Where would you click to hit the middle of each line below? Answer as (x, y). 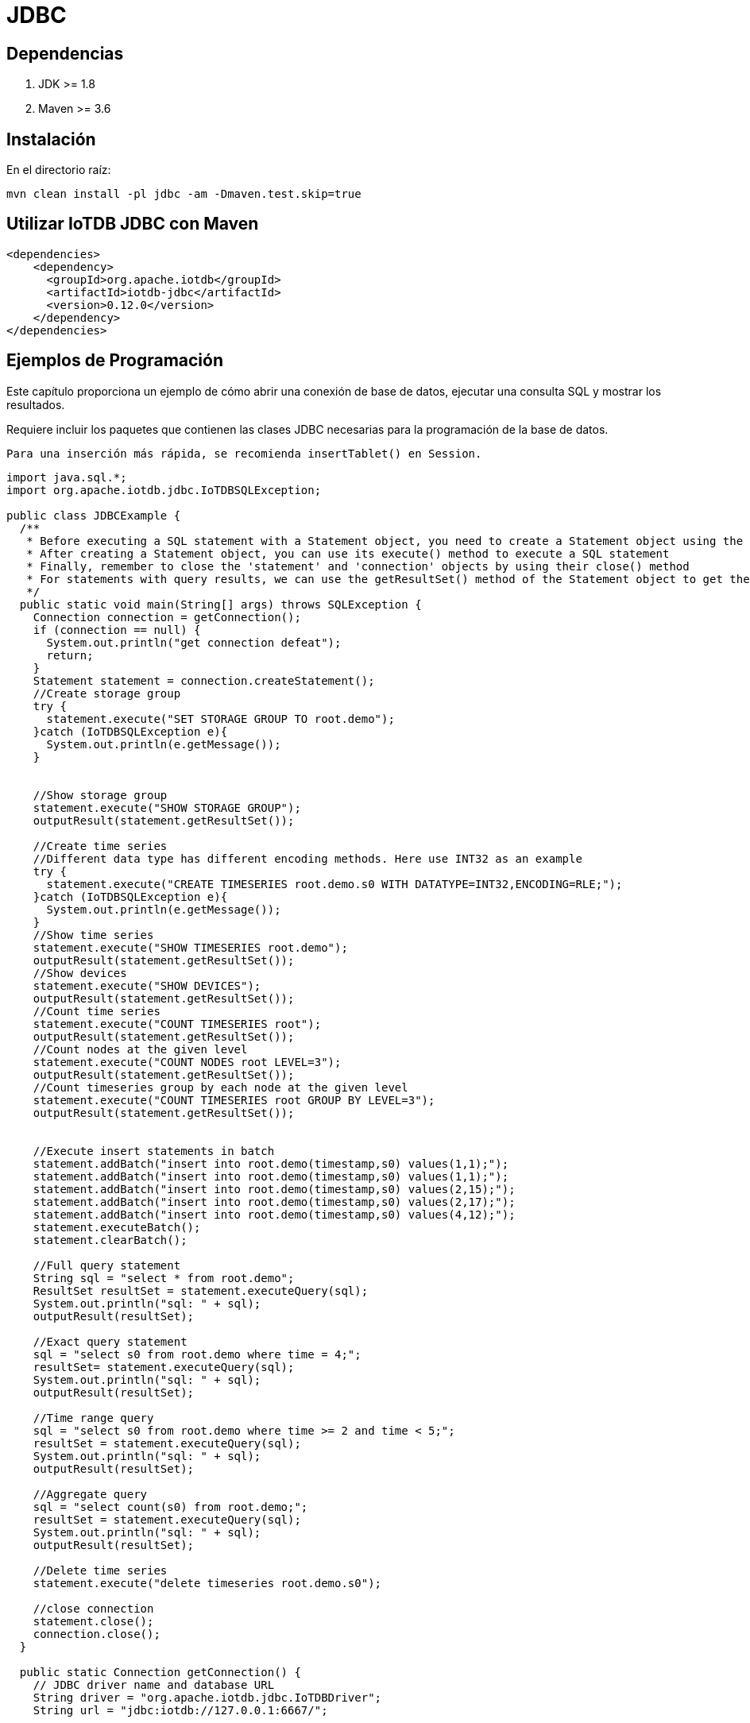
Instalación (51, 139)
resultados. (36, 404)
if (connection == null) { (117, 630)
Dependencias (65, 53)
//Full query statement (107, 1265)
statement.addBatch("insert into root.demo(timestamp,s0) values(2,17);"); (274, 1201)
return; (70, 655)
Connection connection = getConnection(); (167, 617)
